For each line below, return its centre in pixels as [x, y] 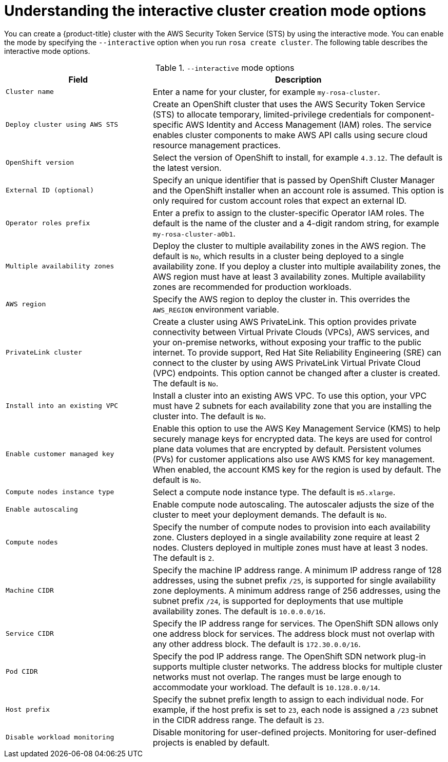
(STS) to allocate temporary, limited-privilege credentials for [269, 114]
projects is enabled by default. [211, 742]
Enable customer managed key [60, 454]
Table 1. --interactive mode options [225, 67]
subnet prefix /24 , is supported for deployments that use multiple [278, 601]
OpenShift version [40, 163]
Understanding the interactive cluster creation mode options [215, 11]
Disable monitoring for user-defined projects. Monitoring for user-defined [295, 732]
